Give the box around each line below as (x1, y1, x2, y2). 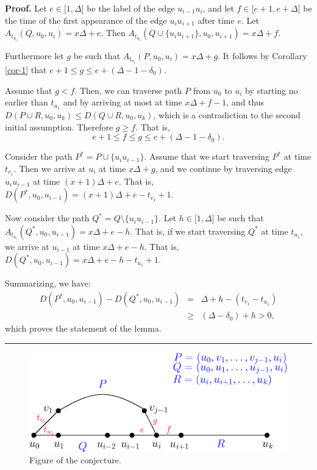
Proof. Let (5, 2, 47, 14)
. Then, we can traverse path (74, 84, 182, 96)
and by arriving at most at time (63, 96, 182, 109)
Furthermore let (5, 49, 64, 62)
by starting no (245, 84, 298, 96)
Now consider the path (5, 212, 90, 224)
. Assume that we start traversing (144, 150, 269, 163)
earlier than (5, 96, 48, 109)
